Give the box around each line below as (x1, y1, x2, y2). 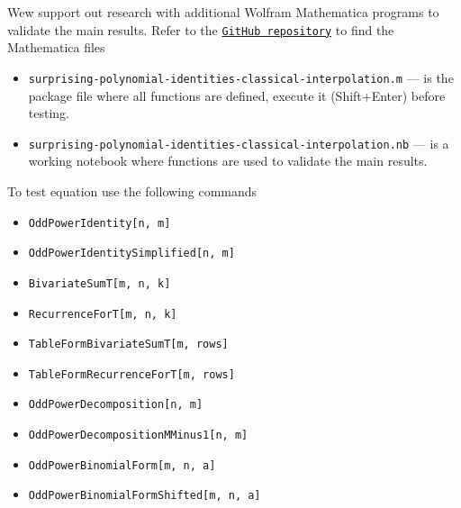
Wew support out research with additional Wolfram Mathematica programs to (7, 3, 439, 21)
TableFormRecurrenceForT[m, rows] (28, 367, 235, 381)
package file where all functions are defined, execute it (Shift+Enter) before (28, 86, 446, 104)
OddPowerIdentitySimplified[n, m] (28, 247, 235, 260)
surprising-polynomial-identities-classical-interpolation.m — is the (28, 68, 454, 86)
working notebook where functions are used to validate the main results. (28, 151, 428, 170)
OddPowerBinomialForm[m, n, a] (28, 458, 216, 472)
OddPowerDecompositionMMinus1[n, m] (28, 429, 249, 442)
